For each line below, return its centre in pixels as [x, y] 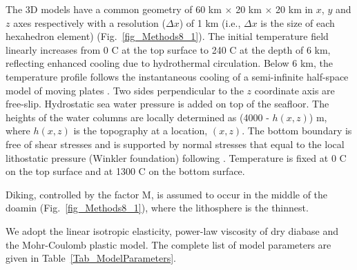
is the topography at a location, [141, 131]
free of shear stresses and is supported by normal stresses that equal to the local [175, 144]
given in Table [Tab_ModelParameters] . [91, 258]
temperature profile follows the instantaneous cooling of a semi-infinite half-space [177, 76]
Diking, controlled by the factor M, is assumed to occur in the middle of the [167, 194]
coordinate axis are [295, 90]
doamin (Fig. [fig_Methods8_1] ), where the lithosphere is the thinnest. [157, 208]
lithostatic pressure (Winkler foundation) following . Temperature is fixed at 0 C [176, 157]
